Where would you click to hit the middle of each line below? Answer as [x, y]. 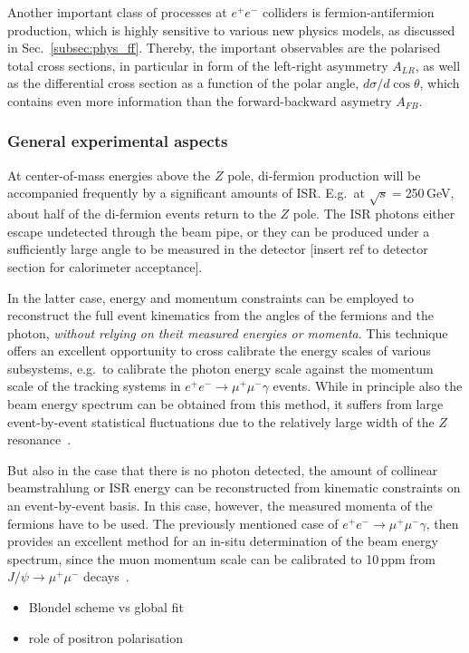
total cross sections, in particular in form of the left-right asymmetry [198, 65]
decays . [106, 576]
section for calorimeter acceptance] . [105, 266]
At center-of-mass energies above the [109, 175]
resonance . [39, 439]
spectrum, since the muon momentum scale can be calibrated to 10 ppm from [221, 558]
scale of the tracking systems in [94, 386]
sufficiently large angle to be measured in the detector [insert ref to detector [218, 249]
